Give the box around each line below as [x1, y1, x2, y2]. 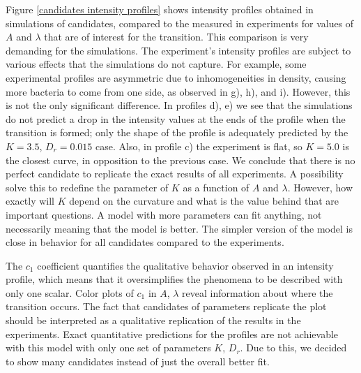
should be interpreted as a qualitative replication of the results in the [6, 313, 301, 328]
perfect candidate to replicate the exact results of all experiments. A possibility [6, 166, 344, 181]
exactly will [6, 193, 54, 208]
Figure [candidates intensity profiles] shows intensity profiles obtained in [6, 2, 314, 16]
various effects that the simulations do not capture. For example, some [6, 57, 307, 71]
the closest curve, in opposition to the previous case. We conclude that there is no [6, 152, 355, 167]
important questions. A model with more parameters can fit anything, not [6, 207, 322, 221]
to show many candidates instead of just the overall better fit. [6, 353, 270, 368]
